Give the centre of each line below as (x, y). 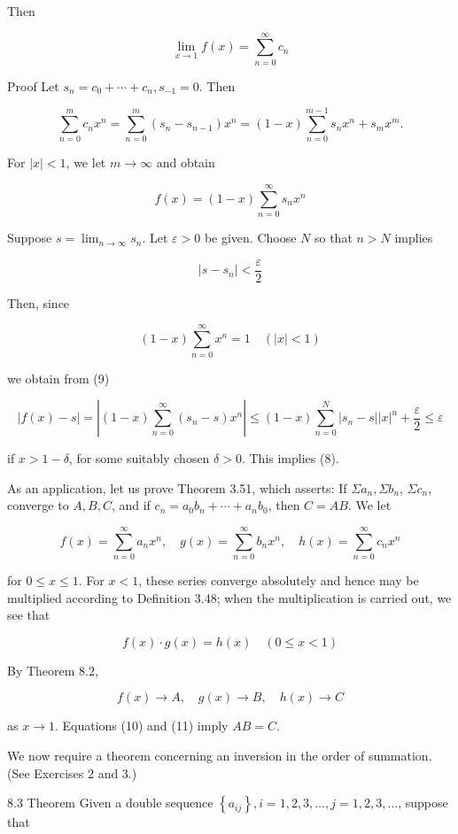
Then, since (39, 302)
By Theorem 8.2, (53, 670)
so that (333, 238)
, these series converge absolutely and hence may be (279, 580)
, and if (131, 505)
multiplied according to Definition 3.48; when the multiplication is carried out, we (229, 597)
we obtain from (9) (58, 378)
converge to (38, 505)
